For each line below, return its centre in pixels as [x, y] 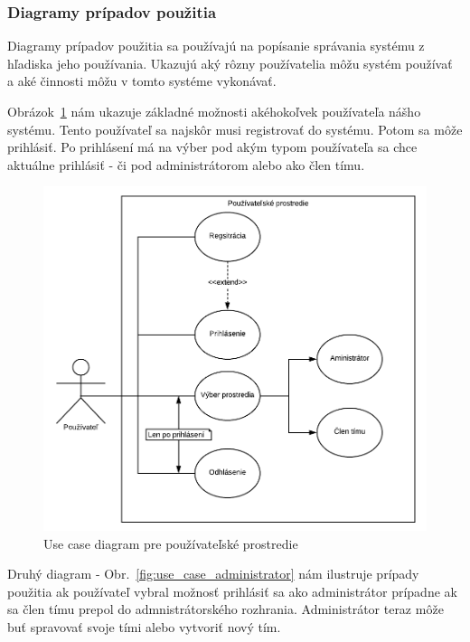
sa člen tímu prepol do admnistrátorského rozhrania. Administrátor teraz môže [226, 609]
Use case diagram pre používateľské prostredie [171, 543]
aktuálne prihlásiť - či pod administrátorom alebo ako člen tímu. [186, 164]
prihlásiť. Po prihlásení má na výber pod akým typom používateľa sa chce [212, 147]
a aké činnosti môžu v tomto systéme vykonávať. [142, 81]
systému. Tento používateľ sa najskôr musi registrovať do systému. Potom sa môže [235, 129]
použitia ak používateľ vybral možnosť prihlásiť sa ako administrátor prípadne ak [232, 591]
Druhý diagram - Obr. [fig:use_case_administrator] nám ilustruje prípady [213, 574]
